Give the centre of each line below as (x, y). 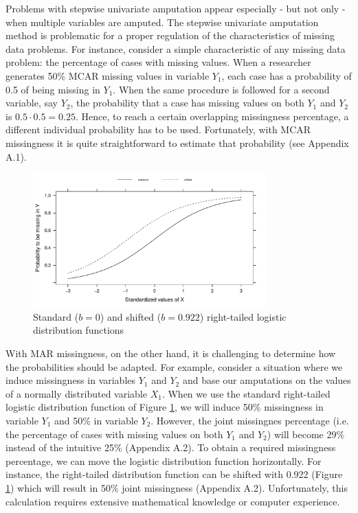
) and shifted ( (131, 316)
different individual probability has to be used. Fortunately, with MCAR (158, 129)
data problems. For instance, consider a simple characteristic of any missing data (176, 48)
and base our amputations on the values (267, 380)
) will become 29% (306, 434)
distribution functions (79, 330)
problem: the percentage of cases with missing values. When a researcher (158, 62)
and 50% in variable (96, 420)
